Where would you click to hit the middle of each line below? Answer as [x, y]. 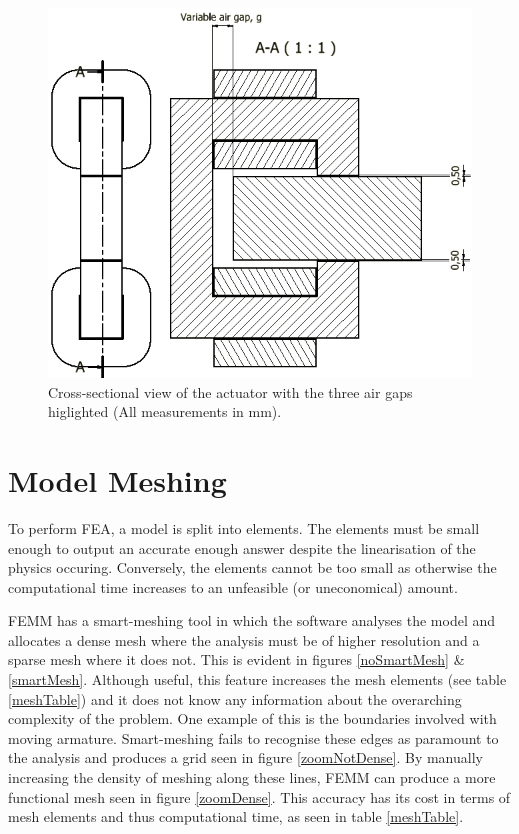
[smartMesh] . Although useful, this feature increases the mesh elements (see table [257, 679]
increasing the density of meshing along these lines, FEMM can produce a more [252, 777]
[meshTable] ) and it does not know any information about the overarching [235, 698]
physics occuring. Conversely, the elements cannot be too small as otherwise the [252, 567]
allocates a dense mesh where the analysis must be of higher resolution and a [244, 639]
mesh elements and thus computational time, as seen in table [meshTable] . [236, 816]
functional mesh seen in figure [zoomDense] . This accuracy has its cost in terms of [259, 796]
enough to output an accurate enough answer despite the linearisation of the [242, 547]
